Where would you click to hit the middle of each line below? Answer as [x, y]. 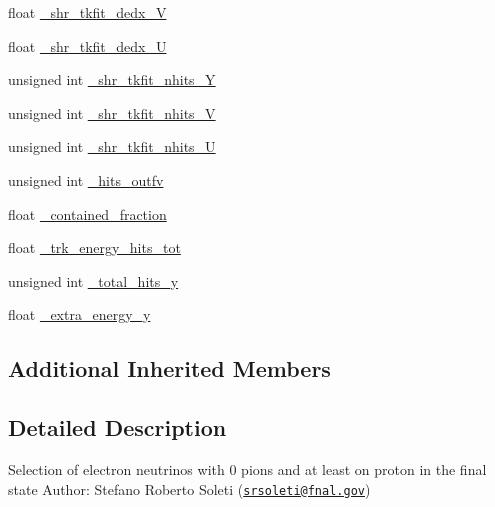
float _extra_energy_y [79, 314]
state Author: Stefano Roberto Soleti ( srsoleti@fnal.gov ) [189, 488]
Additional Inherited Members [169, 368]
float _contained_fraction [87, 213]
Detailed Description [117, 427]
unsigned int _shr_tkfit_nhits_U [112, 146]
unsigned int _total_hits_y [93, 280]
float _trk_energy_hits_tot [94, 247]
